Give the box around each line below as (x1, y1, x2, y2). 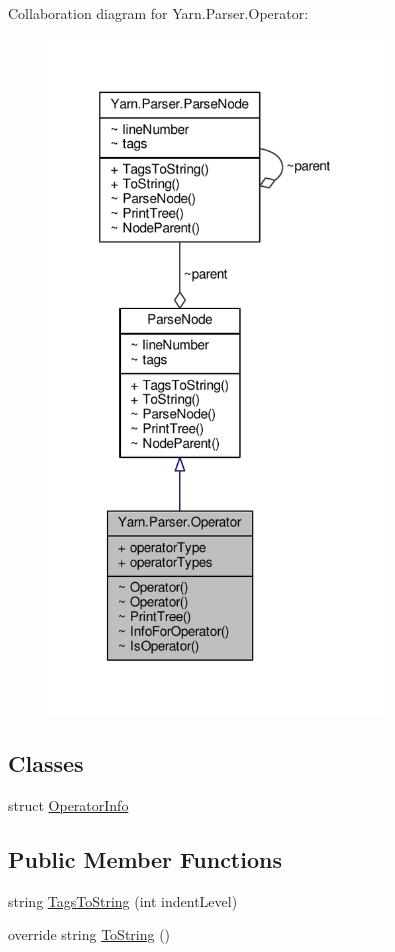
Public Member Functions (8, 843, 282, 874)
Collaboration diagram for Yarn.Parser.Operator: (8, 3, 309, 23)
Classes (8, 747, 84, 778)
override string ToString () (8, 924, 171, 945)
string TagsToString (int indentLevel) (8, 890, 238, 911)
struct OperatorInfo (8, 794, 129, 815)
